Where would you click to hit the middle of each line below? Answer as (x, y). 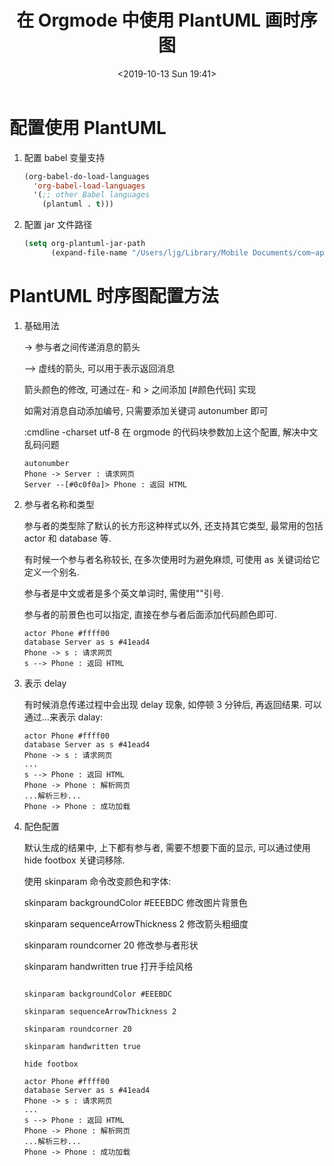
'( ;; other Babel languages (92, 195)
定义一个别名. (51, 572)
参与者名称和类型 (59, 504)
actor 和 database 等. (67, 538)
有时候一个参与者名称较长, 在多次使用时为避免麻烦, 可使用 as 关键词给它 (172, 559)
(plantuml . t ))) (78, 204)
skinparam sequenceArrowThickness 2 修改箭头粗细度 (136, 923)
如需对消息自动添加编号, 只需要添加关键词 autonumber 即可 (146, 410)
